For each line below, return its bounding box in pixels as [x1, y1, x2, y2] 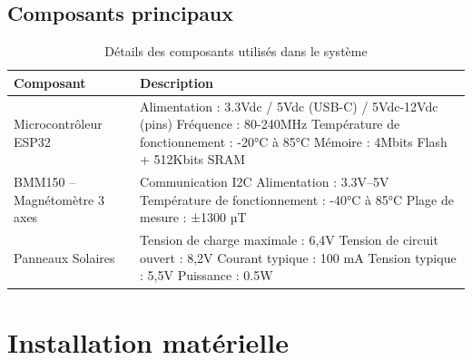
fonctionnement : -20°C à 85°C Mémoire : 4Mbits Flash [140, 131, 447, 151]
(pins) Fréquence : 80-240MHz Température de [140, 114, 400, 133]
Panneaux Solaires [14, 248, 115, 267]
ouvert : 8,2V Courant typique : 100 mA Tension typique [140, 248, 457, 267]
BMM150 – [14, 172, 76, 191]
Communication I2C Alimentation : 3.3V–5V [140, 172, 389, 191]
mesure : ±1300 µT [140, 208, 247, 227]
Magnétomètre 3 [14, 190, 104, 209]
